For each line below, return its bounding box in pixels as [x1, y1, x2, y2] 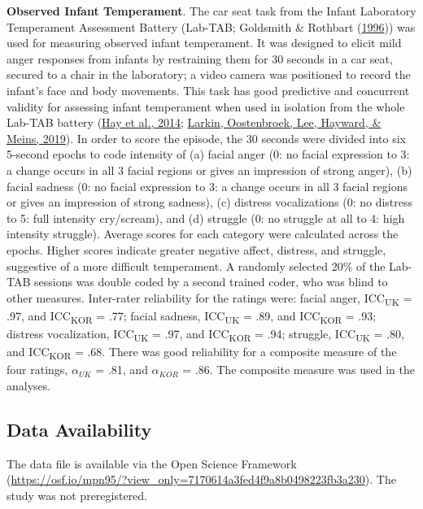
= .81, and [95, 361, 148, 378]
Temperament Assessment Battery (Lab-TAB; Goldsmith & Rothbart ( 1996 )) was [7, 18, 416, 35]
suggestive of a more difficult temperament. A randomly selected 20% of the [7, 257, 386, 274]
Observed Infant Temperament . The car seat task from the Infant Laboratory [7, 2, 416, 19]
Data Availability [7, 416, 152, 442]
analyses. [7, 376, 51, 394]
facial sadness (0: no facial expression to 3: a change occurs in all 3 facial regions [7, 177, 408, 194]
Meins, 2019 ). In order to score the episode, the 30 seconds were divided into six [7, 129, 406, 146]
